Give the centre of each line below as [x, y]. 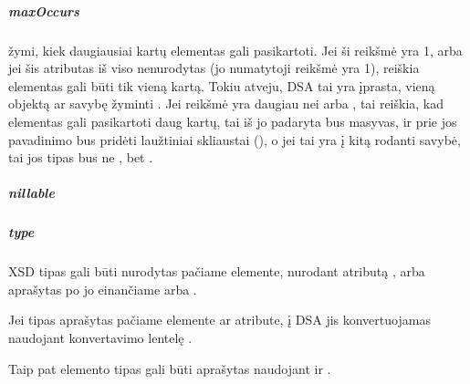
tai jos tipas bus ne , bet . [81, 157]
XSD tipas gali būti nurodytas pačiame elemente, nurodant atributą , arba [217, 271]
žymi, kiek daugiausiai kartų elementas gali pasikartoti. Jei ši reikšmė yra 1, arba [235, 50]
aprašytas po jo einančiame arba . [103, 289]
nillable [31, 193]
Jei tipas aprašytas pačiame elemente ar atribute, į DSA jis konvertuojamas [219, 320]
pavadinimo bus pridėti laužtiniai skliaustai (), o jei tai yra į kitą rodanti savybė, [235, 139]
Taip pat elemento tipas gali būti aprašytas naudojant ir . [170, 368]
